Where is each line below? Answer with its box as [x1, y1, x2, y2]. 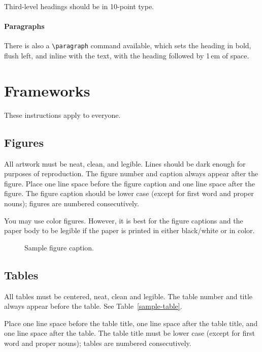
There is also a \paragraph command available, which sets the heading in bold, [4, 40, 251, 51]
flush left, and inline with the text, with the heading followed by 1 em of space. [4, 50, 249, 61]
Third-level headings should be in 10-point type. [4, 1, 154, 11]
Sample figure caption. [24, 242, 94, 252]
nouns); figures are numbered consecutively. [4, 198, 139, 208]
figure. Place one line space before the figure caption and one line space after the [4, 178, 255, 188]
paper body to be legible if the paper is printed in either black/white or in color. [4, 225, 255, 236]
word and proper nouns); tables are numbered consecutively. [4, 337, 191, 348]
